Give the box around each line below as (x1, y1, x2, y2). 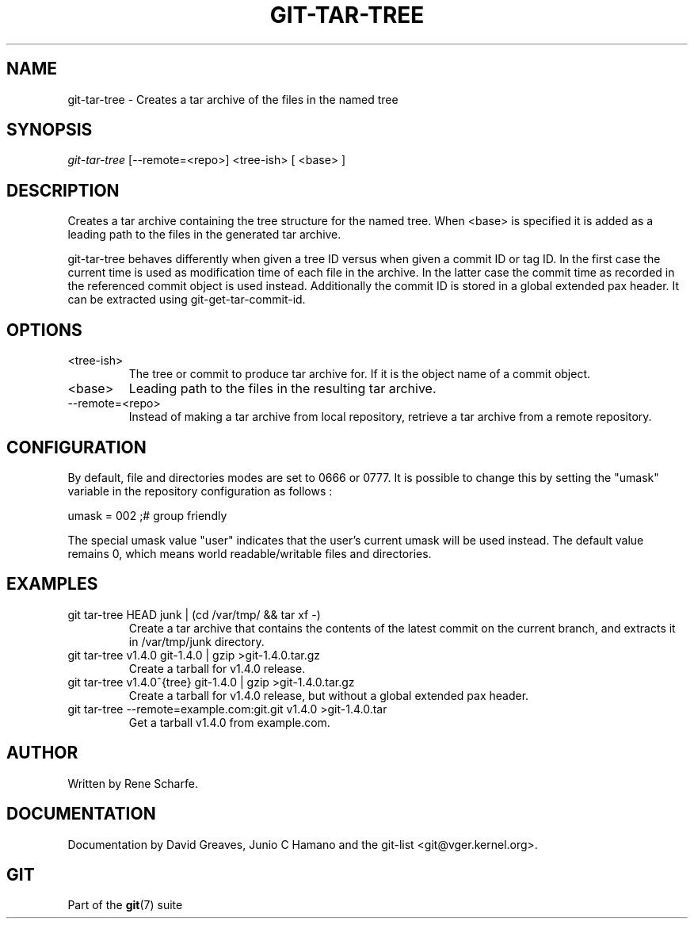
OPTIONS (6, 319, 82, 340)
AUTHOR (6, 743, 78, 763)
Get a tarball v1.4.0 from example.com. (128, 715, 330, 729)
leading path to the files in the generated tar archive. (67, 227, 341, 242)
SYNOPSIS (6, 120, 93, 140)
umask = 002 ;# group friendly (67, 508, 227, 522)
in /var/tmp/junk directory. (128, 634, 265, 648)
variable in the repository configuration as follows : (67, 484, 333, 498)
